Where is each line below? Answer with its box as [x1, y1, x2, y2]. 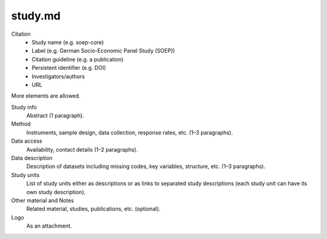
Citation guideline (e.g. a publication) [31, 55, 124, 63]
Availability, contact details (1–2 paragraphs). [26, 146, 138, 153]
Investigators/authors [31, 73, 85, 80]
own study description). [26, 188, 86, 195]
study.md [11, 9, 61, 22]
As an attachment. [26, 222, 72, 230]
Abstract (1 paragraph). [26, 112, 84, 119]
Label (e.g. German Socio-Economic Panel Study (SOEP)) [31, 47, 175, 55]
